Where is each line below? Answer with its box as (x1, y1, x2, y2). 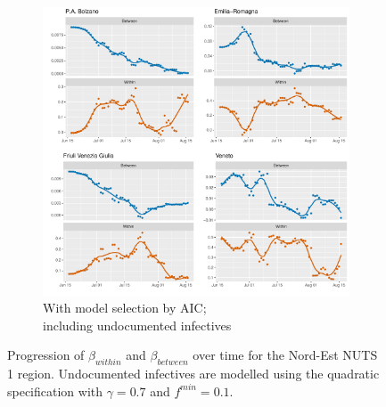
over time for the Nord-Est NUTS (193, 346, 378, 364)
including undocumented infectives (43, 315, 232, 334)
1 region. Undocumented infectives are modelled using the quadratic (7, 364, 380, 383)
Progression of (7, 346, 85, 364)
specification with (7, 381, 103, 400)
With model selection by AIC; (43, 298, 207, 317)
